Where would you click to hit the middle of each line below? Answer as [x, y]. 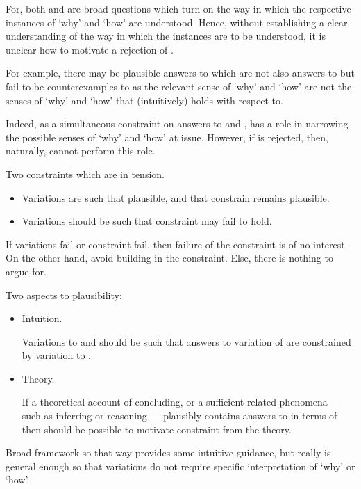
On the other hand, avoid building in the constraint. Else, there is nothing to [169, 258]
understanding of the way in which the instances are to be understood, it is [166, 36]
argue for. [26, 271]
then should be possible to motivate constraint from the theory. [157, 429]
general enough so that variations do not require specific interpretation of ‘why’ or [180, 466]
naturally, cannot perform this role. [81, 151]
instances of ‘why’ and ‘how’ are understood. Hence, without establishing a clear [177, 22]
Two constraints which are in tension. [85, 174]
